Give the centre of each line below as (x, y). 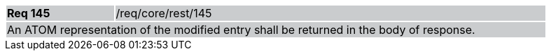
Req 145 (29, 13)
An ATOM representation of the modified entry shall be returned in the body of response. (241, 30)
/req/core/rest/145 (164, 13)
